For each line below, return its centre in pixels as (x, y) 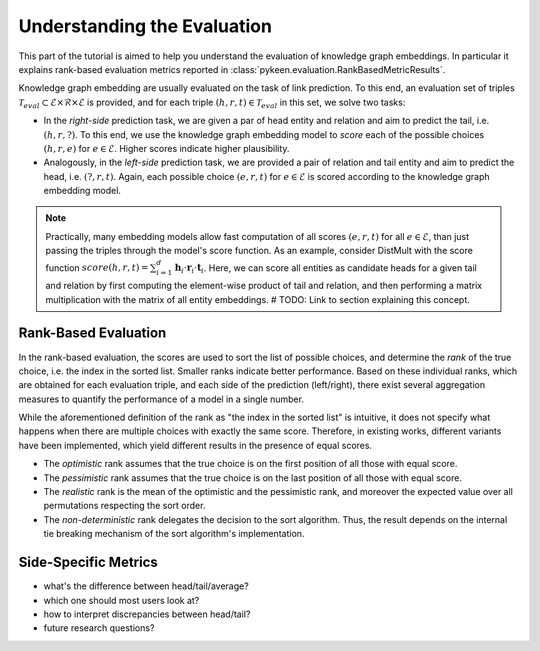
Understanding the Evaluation (145, 26)
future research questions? (99, 628)
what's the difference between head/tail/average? (146, 586)
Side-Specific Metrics (88, 562)
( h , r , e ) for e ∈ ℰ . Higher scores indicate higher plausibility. (166, 148)
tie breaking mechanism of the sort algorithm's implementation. (174, 534)
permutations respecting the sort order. (124, 506)
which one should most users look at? (121, 600)
